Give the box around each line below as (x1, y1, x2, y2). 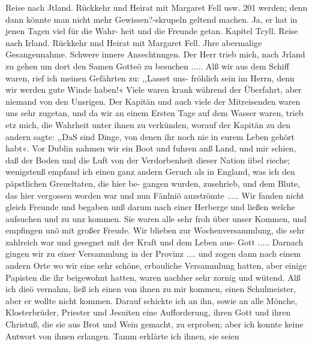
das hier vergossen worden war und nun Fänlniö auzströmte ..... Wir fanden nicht (5, 189, 304, 201)
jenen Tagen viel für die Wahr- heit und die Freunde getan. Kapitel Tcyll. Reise (5, 25, 298, 37)
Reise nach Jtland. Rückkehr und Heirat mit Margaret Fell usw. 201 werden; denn (5, 1, 308, 13)
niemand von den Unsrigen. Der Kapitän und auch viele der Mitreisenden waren (5, 95, 301, 107)
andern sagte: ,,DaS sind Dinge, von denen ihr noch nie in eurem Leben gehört (5, 130, 295, 142)
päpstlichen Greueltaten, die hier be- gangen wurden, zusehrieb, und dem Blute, (5, 177, 301, 189)
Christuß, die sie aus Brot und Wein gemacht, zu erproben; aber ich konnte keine (5, 318, 304, 330)
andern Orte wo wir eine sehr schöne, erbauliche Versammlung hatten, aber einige (5, 259, 307, 272)
